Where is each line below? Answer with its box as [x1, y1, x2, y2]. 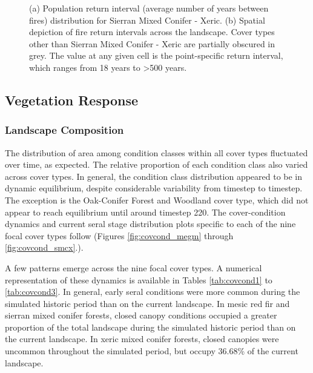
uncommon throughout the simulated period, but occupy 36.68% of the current [5, 345, 298, 357]
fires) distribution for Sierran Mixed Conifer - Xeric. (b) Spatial [29, 13, 265, 26]
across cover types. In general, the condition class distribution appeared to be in [5, 170, 303, 182]
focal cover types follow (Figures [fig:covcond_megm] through [5, 229, 234, 242]
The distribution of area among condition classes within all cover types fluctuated [5, 146, 308, 159]
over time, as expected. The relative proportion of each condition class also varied [5, 158, 308, 171]
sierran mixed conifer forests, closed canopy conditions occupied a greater [5, 309, 277, 322]
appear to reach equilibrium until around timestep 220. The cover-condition [5, 205, 286, 218]
